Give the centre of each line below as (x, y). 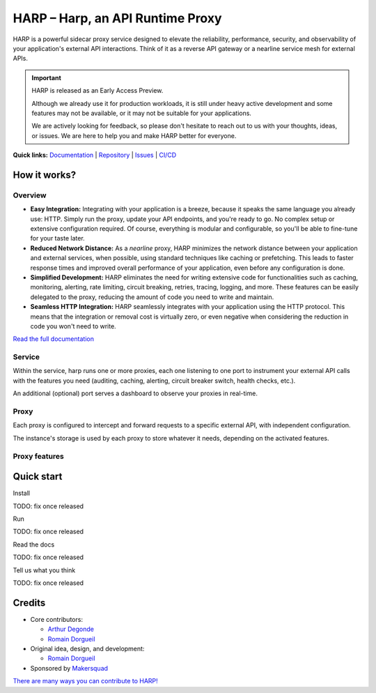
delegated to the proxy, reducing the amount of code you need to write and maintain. (152, 297)
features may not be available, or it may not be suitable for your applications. (142, 113)
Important (47, 77)
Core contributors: (57, 619)
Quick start (38, 477)
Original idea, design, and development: (87, 649)
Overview (30, 195)
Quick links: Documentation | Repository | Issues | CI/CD (95, 155)
